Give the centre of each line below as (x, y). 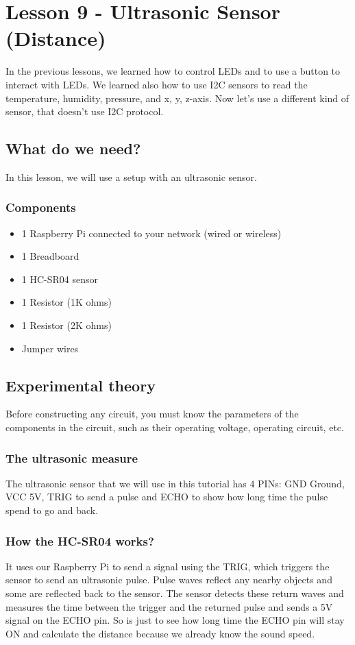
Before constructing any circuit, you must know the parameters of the (152, 414)
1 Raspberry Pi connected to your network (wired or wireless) (151, 233)
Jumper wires (50, 348)
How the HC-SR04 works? (80, 540)
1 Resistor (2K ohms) (66, 325)
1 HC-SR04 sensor (60, 279)
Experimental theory (81, 385)
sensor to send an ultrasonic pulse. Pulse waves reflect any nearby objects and (169, 580)
